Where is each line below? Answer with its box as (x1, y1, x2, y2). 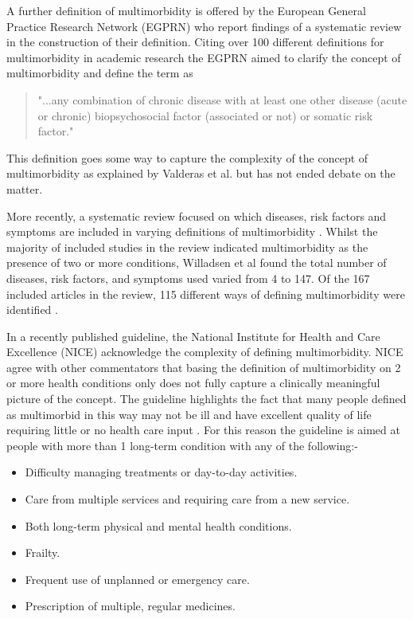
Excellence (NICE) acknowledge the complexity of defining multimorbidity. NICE (6, 343, 403, 360)
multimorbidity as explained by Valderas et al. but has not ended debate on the (6, 165, 395, 182)
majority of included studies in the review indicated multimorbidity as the (6, 238, 368, 255)
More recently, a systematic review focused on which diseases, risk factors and (6, 207, 387, 224)
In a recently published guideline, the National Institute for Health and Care (6, 327, 380, 344)
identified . (6, 301, 58, 318)
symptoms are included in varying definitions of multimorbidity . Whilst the (6, 223, 378, 240)
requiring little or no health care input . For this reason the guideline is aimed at (6, 421, 400, 438)
